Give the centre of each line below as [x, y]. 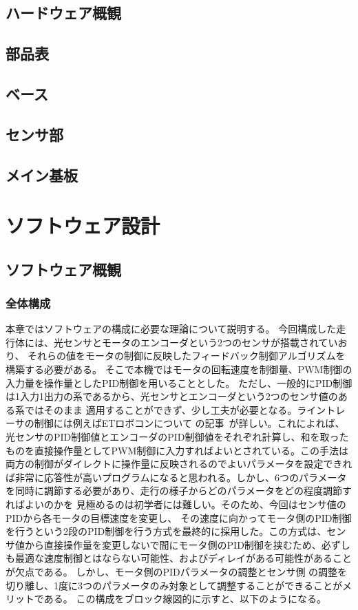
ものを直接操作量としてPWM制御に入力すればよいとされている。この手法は [177, 450]
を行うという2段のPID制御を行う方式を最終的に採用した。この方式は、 [166, 531]
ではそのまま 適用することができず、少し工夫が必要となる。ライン [175, 409]
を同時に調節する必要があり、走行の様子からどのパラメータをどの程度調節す [179, 491]
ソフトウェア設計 [83, 225]
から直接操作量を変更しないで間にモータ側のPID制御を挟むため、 [173, 544]
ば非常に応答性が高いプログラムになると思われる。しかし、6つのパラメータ [176, 477]
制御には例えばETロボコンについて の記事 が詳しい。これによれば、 [189, 423]
